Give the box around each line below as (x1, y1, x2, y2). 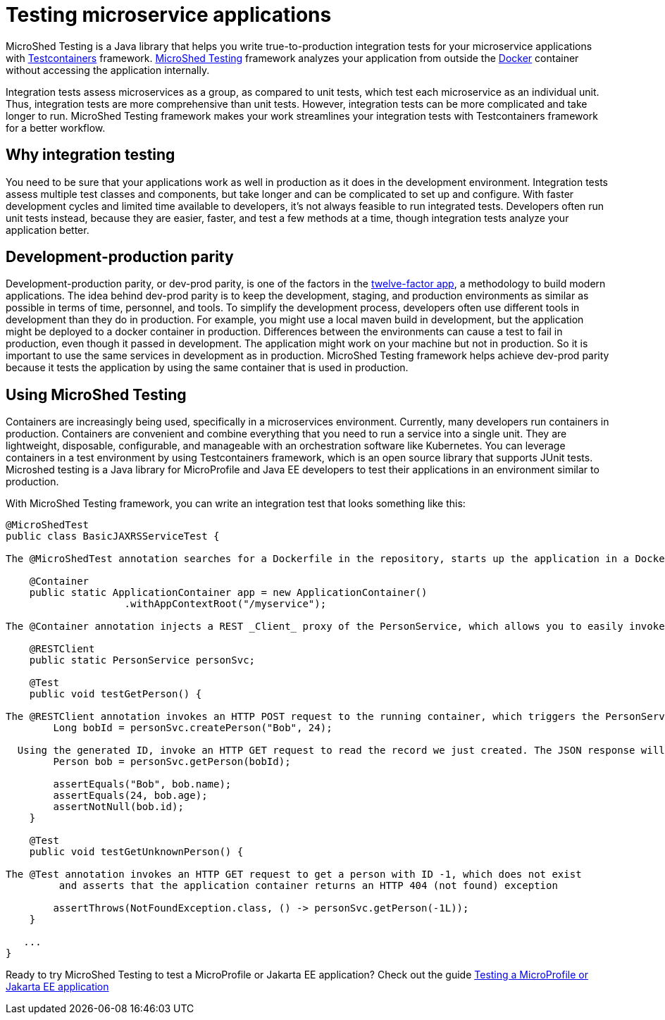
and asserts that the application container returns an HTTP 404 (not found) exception (58, 880, 558, 892)
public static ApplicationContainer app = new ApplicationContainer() (29, 587, 428, 599)
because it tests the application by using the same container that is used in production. (6, 361, 409, 374)
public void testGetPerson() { (29, 688, 202, 700)
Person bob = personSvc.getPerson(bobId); (53, 756, 291, 768)
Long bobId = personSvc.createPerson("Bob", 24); (53, 722, 332, 734)
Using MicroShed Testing (6, 385, 187, 404)
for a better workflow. (6, 121, 106, 134)
